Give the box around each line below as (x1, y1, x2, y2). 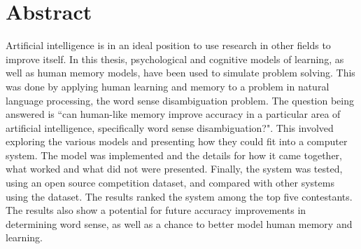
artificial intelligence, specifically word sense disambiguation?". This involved (6, 120, 334, 135)
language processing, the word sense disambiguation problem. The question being (6, 93, 354, 107)
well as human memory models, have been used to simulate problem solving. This (6, 65, 355, 80)
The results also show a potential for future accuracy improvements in (6, 203, 306, 217)
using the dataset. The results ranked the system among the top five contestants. (6, 189, 353, 203)
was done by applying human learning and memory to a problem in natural (6, 79, 330, 93)
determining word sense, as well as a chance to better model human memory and (6, 216, 353, 231)
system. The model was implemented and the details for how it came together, (6, 147, 342, 162)
